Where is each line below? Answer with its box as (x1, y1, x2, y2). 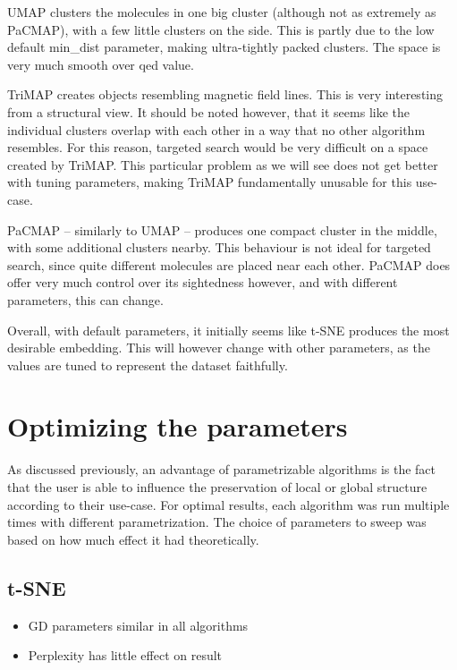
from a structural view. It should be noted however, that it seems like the (7, 102, 410, 121)
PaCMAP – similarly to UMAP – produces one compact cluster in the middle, (7, 220, 437, 239)
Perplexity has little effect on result (28, 646, 223, 665)
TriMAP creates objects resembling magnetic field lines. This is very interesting (7, 85, 444, 104)
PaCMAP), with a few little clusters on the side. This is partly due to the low (7, 20, 435, 38)
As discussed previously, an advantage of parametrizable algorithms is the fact (7, 460, 436, 479)
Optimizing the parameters (7, 408, 348, 445)
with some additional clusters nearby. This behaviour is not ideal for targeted (7, 238, 431, 257)
